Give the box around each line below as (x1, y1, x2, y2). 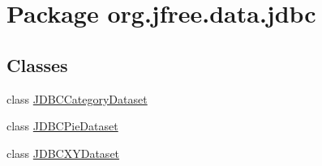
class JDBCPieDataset (6, 117, 118, 134)
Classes (6, 52, 68, 77)
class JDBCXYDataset (6, 144, 120, 161)
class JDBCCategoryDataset (6, 90, 148, 107)
